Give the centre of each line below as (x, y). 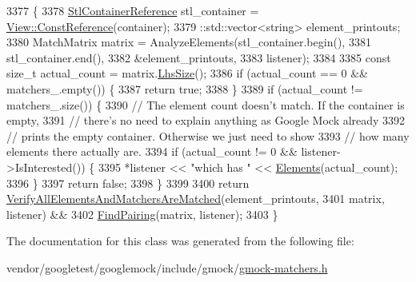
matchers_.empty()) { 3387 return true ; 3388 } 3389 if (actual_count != (185, 88)
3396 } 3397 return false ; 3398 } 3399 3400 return (128, 183)
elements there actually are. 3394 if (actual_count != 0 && (152, 151)
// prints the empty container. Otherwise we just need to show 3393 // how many (208, 135)
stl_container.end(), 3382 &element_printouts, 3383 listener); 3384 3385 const (199, 57)
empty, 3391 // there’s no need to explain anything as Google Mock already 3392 (206, 120)
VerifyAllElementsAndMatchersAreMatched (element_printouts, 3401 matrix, (196, 199)
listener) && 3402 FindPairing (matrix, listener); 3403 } (142, 214)
